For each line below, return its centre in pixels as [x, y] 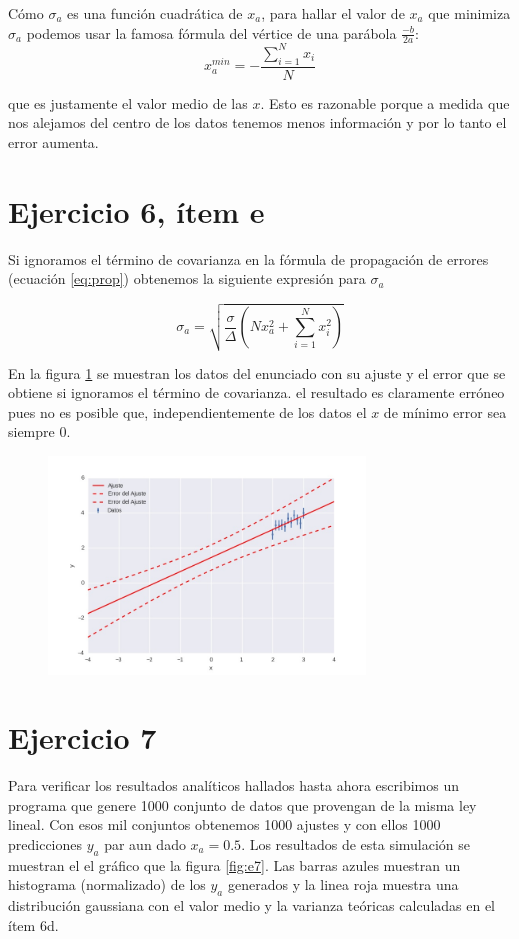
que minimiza [469, 13]
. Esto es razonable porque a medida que [385, 102]
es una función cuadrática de [155, 13]
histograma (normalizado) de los [107, 884]
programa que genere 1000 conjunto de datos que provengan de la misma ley [242, 804]
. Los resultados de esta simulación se [356, 844]
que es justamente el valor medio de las [128, 102]
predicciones [45, 844]
